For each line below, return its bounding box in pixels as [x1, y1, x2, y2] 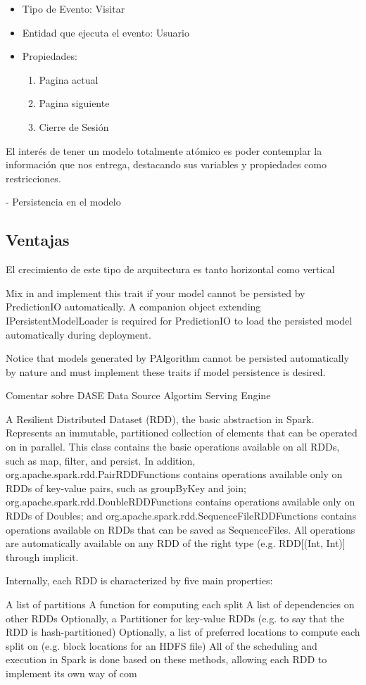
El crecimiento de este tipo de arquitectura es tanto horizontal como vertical [6, 262, 335, 277]
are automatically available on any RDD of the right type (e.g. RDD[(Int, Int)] [6, 536, 346, 551]
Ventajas [6, 229, 70, 251]
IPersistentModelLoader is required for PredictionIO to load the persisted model [6, 313, 353, 327]
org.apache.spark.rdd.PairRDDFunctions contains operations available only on [6, 467, 343, 482]
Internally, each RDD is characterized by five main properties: [6, 573, 273, 588]
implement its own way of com [6, 665, 137, 680]
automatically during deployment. [6, 327, 151, 341]
